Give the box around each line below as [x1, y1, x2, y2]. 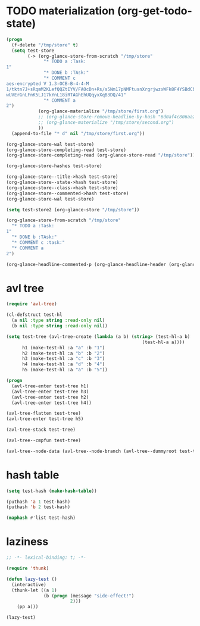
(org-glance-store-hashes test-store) [6, 163, 102, 169]
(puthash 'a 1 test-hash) [6, 499, 70, 505]
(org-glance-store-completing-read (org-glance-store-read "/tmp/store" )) [6, 152, 196, 158]
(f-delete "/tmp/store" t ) [11, 42, 79, 48]
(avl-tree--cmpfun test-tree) [6, 437, 82, 443]
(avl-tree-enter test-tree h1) [11, 383, 89, 389]
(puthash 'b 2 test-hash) [6, 504, 70, 510]
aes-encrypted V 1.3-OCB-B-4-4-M [6, 80, 89, 87]
